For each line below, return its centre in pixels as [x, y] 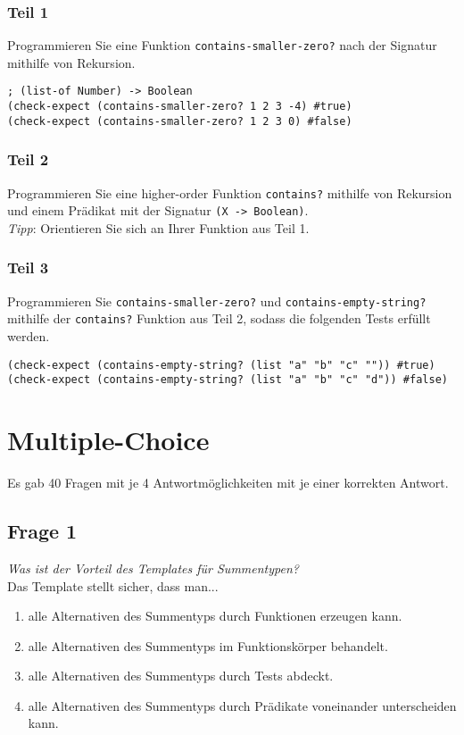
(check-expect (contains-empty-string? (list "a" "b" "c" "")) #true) [221, 365]
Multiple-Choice [108, 440]
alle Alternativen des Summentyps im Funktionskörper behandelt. [208, 645]
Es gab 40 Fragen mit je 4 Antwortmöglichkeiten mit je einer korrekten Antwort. [228, 483]
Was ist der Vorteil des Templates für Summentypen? [153, 568]
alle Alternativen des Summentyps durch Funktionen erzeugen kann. [215, 616]
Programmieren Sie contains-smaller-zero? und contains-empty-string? [217, 301]
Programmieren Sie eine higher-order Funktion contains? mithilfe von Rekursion [230, 192]
